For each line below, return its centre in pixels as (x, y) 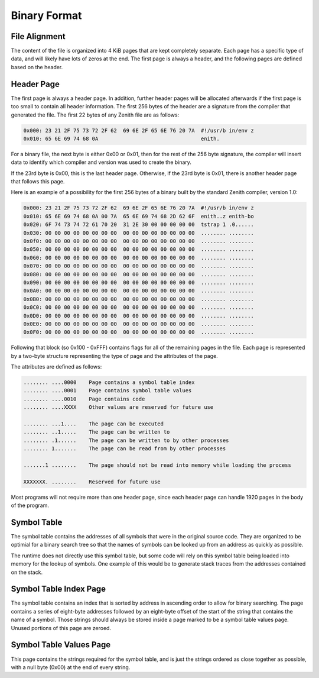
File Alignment (38, 36)
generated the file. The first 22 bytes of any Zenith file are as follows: (95, 115)
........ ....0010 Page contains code (84, 399)
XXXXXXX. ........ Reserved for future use (92, 482)
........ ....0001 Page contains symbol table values (108, 391)
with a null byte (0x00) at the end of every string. (71, 667)
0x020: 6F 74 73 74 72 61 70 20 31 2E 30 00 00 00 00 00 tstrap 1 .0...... (139, 225)
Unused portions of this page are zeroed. (61, 628)
